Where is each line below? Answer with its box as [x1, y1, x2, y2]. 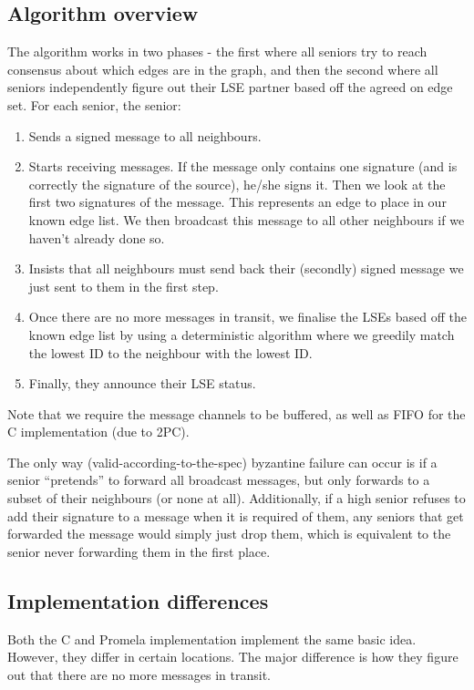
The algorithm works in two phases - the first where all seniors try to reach [7, 42, 428, 61]
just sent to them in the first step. [28, 276, 219, 295]
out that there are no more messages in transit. [7, 664, 271, 684]
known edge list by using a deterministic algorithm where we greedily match [28, 324, 455, 344]
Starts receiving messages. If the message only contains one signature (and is [28, 157, 458, 176]
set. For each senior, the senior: [7, 95, 181, 114]
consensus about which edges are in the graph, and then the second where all [7, 59, 438, 78]
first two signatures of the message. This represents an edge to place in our [28, 192, 447, 211]
